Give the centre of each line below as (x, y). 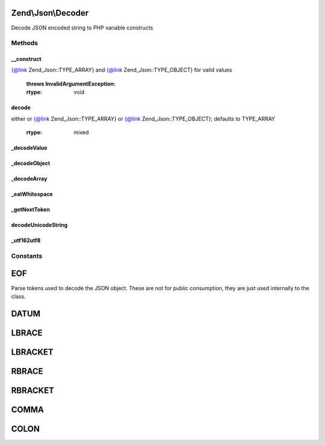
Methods (25, 43)
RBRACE (27, 371)
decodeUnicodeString (39, 225)
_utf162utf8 (26, 240)
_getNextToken (31, 210)
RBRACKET (32, 391)
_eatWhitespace (32, 194)
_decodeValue (29, 148)
